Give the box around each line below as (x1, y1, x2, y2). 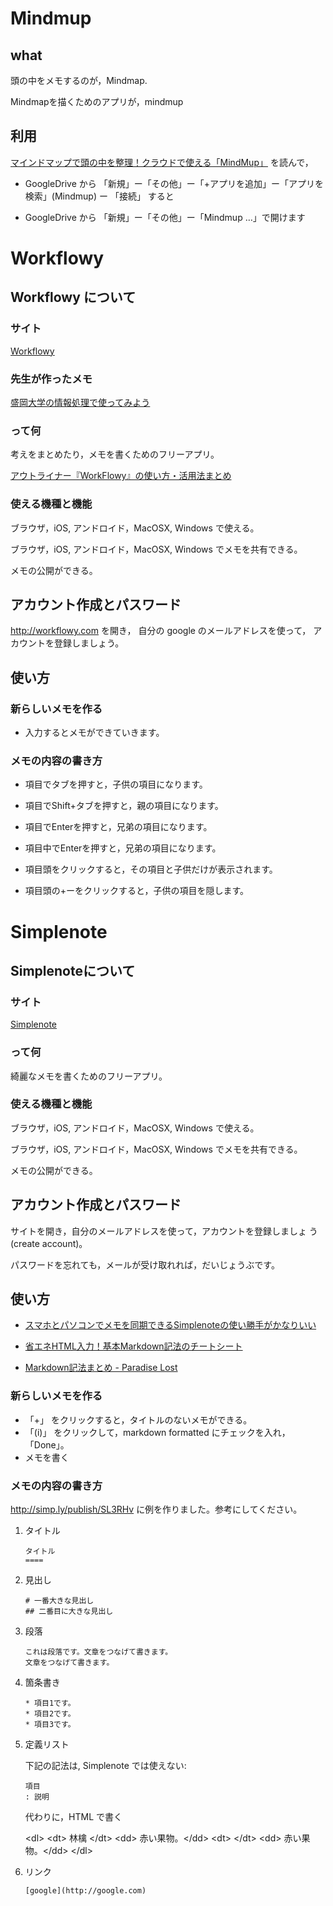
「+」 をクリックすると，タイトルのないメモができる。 (24, 1413, 253, 1426)
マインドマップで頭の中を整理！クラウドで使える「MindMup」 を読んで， (10, 156, 314, 168)
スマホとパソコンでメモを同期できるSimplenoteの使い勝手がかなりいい (24, 1319, 317, 1331)
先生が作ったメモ (10, 372, 93, 386)
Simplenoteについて (10, 962, 136, 979)
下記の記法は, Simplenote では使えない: (24, 1760, 187, 1772)
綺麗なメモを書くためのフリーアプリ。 (10, 1070, 168, 1082)
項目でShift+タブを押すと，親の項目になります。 (24, 800, 224, 812)
